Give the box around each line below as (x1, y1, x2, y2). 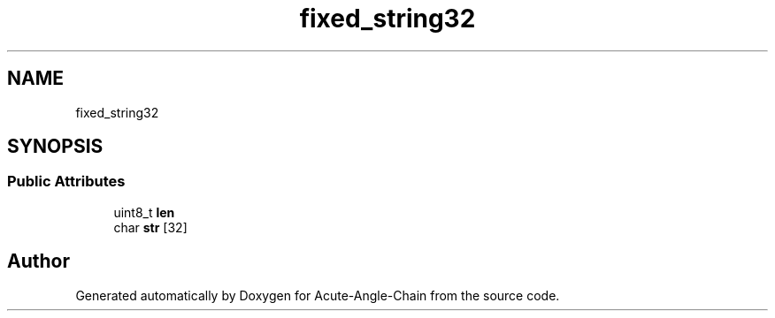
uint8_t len (113, 204, 175, 220)
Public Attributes (7, 172, 126, 191)
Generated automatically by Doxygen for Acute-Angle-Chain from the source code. (75, 287, 560, 303)
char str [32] (113, 219, 188, 235)
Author (7, 250, 70, 273)
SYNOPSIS (7, 135, 104, 158)
